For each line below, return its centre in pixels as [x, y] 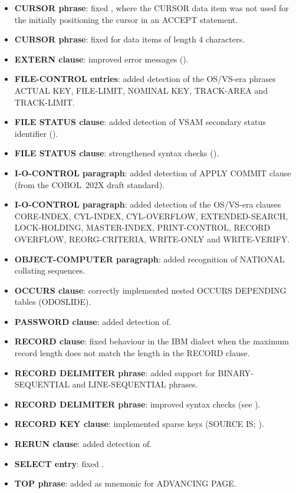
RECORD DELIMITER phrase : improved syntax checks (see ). [137, 404]
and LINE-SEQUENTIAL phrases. [135, 384]
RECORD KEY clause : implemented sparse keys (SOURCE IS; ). [139, 424]
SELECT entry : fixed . [59, 463]
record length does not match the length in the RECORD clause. [132, 353]
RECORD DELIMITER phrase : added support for [115, 372]
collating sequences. [50, 270]
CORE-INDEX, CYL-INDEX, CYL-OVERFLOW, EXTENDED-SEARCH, [151, 216]
